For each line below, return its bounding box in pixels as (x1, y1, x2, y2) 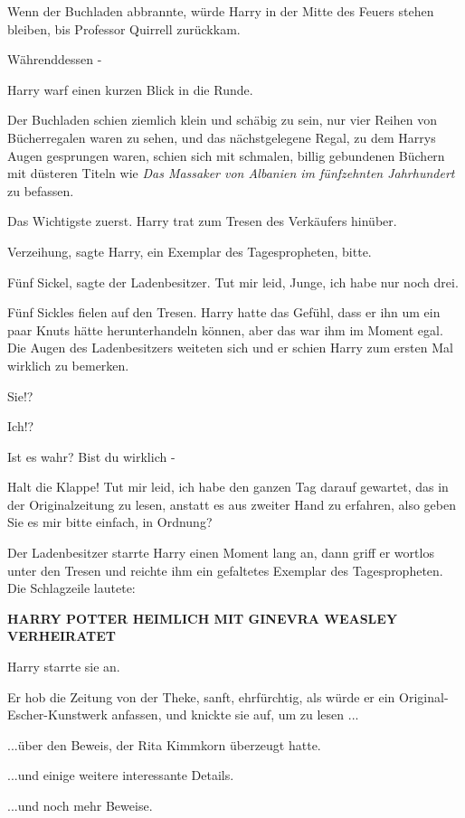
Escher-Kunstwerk (7, 705, 108, 724)
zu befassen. (7, 181, 74, 200)
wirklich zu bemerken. (7, 355, 129, 374)
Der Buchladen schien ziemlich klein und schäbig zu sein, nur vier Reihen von (7, 110, 437, 129)
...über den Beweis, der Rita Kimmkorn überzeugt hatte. (7, 735, 321, 754)
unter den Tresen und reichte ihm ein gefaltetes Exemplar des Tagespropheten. (7, 560, 443, 579)
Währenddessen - (7, 50, 102, 69)
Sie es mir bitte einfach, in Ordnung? (7, 512, 213, 531)
